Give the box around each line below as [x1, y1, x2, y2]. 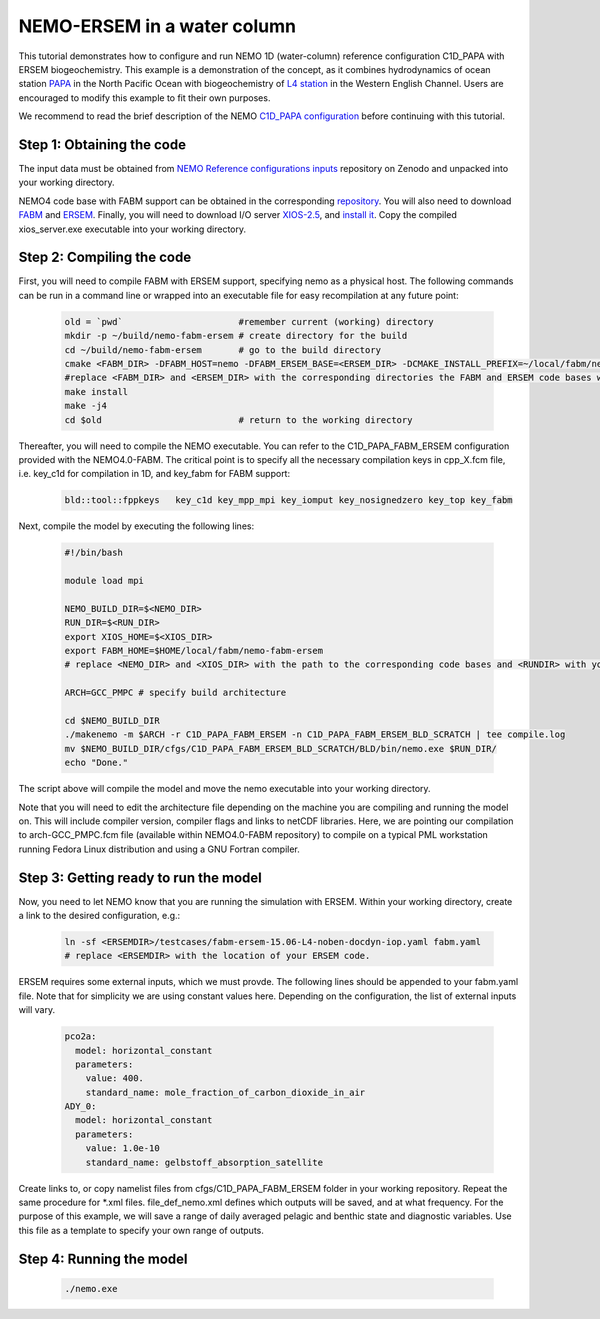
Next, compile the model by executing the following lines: [18, 520, 255, 532]
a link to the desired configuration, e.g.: [18, 910, 181, 922]
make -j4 [64, 400, 108, 412]
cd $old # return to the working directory [64, 414, 413, 425]
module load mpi [64, 575, 145, 587]
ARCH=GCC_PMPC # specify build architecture [64, 687, 287, 699]
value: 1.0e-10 [85, 1143, 160, 1154]
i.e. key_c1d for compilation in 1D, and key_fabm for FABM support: [18, 468, 290, 480]
